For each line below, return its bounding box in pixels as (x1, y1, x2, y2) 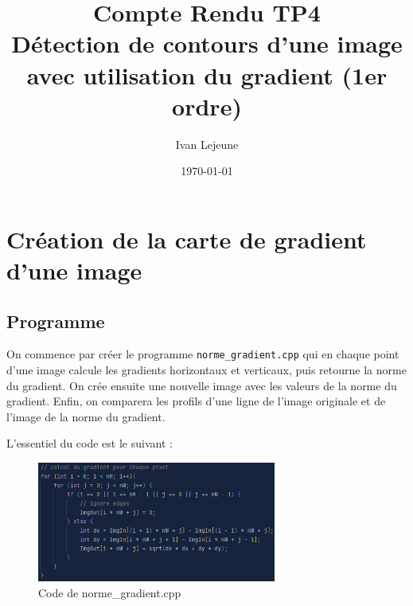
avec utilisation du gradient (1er (26, 58, 388, 91)
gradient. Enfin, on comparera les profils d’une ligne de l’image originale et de (6, 393, 386, 409)
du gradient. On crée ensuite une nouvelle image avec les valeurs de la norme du (6, 377, 397, 393)
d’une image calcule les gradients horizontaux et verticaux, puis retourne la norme (6, 362, 407, 378)
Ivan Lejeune (175, 135, 239, 152)
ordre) (172, 89, 242, 122)
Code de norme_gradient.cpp (38, 584, 181, 600)
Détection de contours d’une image (11, 27, 403, 60)
